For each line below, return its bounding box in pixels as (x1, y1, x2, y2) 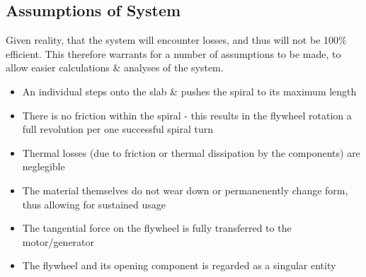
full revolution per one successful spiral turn (22, 122, 214, 136)
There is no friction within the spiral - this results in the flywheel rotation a (22, 107, 352, 122)
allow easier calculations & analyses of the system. (6, 60, 224, 75)
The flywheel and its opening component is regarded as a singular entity (22, 258, 336, 273)
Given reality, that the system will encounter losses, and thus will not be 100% (6, 33, 347, 47)
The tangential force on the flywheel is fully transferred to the (22, 220, 292, 235)
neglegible (22, 159, 65, 174)
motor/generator (22, 234, 95, 249)
